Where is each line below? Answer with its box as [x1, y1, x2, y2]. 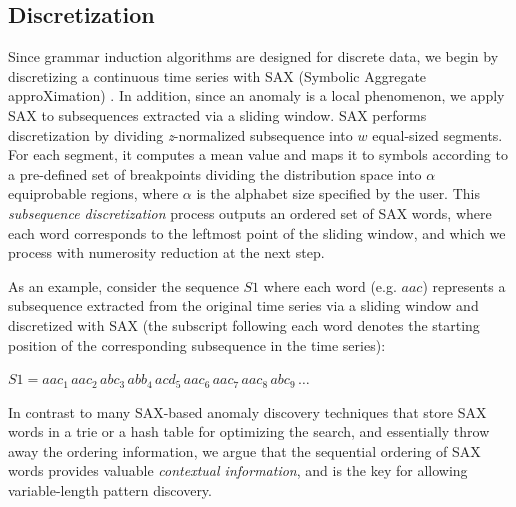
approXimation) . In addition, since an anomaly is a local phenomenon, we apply [8, 85, 505, 106]
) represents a [422, 275, 506, 296]
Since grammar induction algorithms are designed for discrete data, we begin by [8, 46, 499, 67]
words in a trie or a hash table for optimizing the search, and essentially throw [8, 421, 490, 442]
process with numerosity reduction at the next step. [8, 242, 325, 263]
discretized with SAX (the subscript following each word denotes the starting [8, 314, 480, 335]
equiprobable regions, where [8, 183, 179, 204]
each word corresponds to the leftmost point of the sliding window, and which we [8, 222, 506, 243]
